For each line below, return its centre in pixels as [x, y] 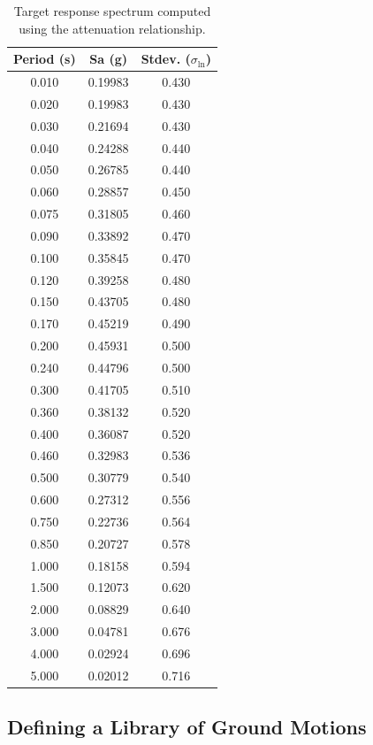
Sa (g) [109, 59]
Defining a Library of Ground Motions [187, 727]
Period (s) [45, 59]
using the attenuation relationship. [112, 28]
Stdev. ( [166, 59]
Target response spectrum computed [112, 11]
